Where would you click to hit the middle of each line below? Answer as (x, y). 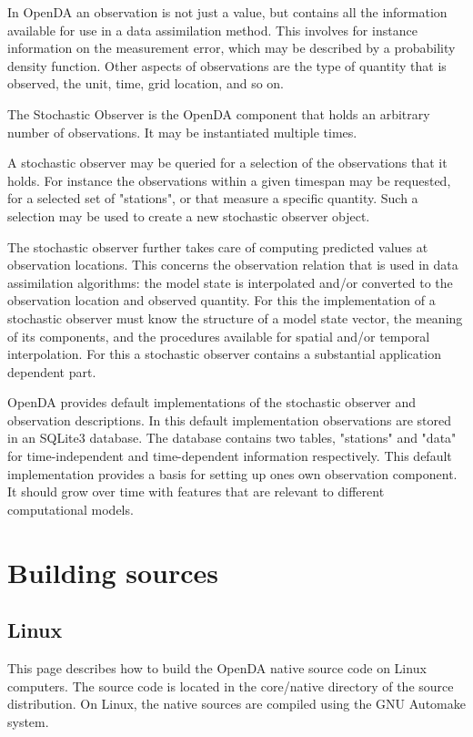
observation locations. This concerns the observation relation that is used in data (233, 265)
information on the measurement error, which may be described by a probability (231, 48)
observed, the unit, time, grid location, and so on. (146, 83)
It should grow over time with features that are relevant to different (196, 491)
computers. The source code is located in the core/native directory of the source (231, 686)
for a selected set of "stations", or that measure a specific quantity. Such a (213, 198)
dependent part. (52, 371)
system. (28, 721)
